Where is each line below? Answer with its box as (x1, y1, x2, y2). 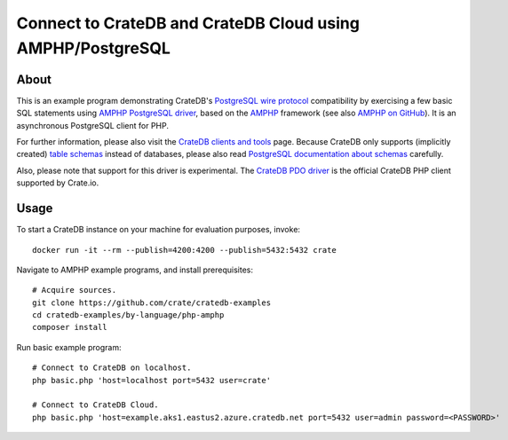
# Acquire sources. (32, 285, 117, 295)
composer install (32, 322, 107, 333)
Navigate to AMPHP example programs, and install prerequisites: (16, 264, 253, 275)
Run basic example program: (16, 342, 122, 352)
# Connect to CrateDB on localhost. (32, 363, 192, 373)
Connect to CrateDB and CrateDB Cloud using (16, 13, 360, 33)
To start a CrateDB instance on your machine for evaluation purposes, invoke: (16, 224, 301, 235)
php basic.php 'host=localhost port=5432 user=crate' (32, 375, 271, 385)
